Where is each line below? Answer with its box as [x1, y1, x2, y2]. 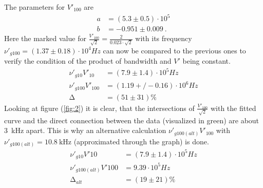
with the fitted [210, 102, 256, 113]
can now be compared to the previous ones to [103, 45, 246, 55]
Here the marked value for [4, 33, 86, 44]
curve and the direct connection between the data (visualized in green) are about [4, 115, 259, 125]
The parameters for [4, 2, 65, 12]
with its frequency [135, 33, 192, 44]
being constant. [182, 55, 231, 66]
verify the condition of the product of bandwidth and [4, 55, 172, 66]
